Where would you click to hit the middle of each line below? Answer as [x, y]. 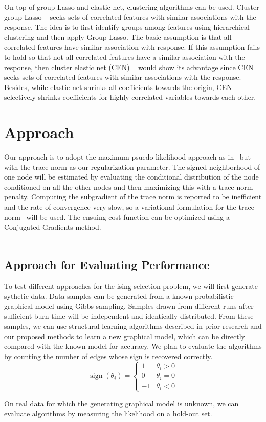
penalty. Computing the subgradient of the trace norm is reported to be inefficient [133, 197]
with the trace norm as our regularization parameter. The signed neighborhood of [132, 166]
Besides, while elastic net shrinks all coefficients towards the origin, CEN [118, 87]
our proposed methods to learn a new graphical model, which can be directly [125, 336]
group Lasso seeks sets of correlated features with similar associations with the [130, 17]
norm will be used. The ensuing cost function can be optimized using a [117, 217]
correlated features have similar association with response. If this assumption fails [132, 47]
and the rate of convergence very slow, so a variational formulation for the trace [129, 207]
